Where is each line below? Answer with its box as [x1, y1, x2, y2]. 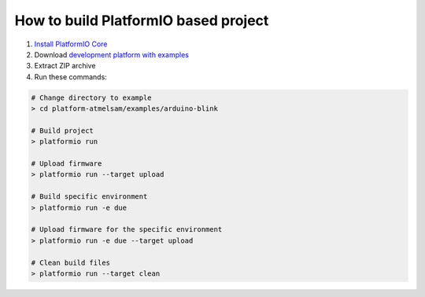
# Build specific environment [31, 192, 148, 201]
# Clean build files [31, 258, 110, 267]
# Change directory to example [31, 93, 153, 102]
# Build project [31, 126, 94, 135]
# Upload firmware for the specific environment [31, 225, 223, 234]
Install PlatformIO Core [34, 39, 108, 49]
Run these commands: [34, 71, 108, 82]
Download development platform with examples [34, 49, 189, 59]
